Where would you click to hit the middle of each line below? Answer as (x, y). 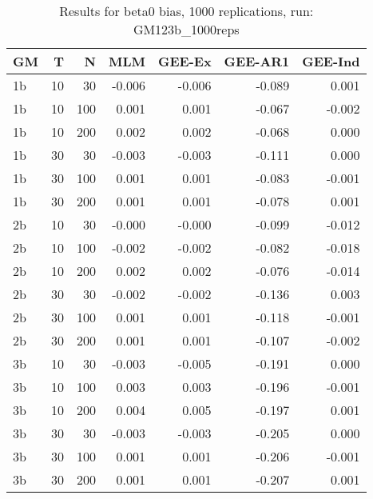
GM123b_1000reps (186, 29)
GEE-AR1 (257, 61)
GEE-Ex (185, 61)
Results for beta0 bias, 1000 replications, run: (186, 11)
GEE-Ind (331, 61)
